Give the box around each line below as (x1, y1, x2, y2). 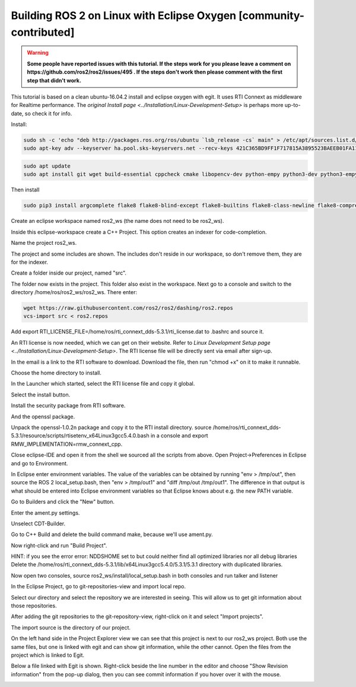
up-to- (284, 102, 301, 109)
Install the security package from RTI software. (11, 402, 126, 409)
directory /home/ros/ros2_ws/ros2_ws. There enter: (11, 289, 138, 296)
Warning (27, 49, 49, 56)
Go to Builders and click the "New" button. (11, 498, 115, 505)
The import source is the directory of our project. (11, 624, 131, 631)
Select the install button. (11, 391, 71, 398)
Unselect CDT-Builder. (11, 520, 66, 527)
